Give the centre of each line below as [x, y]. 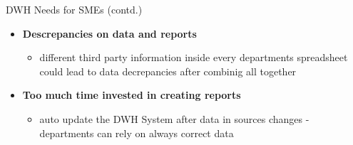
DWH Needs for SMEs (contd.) [74, 9]
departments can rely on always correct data [137, 133]
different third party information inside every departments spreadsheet [194, 57]
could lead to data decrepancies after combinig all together [168, 71]
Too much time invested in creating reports [132, 95]
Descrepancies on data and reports [109, 33]
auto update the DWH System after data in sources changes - [174, 118]
